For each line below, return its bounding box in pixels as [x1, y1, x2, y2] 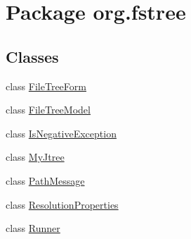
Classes [6, 45, 59, 67]
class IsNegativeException [6, 125, 117, 140]
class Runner [6, 221, 60, 235]
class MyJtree [6, 149, 65, 164]
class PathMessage [6, 173, 85, 188]
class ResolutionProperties [6, 197, 119, 212]
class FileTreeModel [6, 102, 91, 117]
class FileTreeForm [6, 78, 86, 93]
